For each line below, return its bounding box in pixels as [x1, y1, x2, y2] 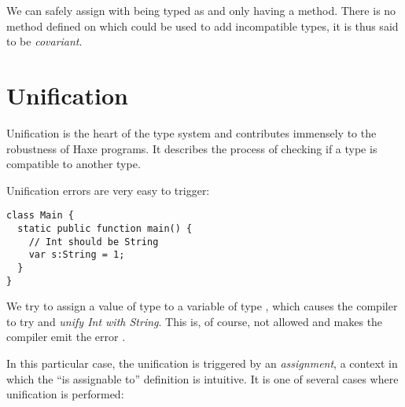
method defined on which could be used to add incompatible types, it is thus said [6, 17, 399, 34]
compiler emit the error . [6, 328, 126, 345]
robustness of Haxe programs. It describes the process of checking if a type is [6, 140, 377, 156]
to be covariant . [6, 33, 83, 49]
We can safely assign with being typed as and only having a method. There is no [6, 2, 396, 18]
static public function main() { [17, 222, 193, 234]
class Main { [6, 210, 74, 222]
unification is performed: [6, 386, 124, 402]
